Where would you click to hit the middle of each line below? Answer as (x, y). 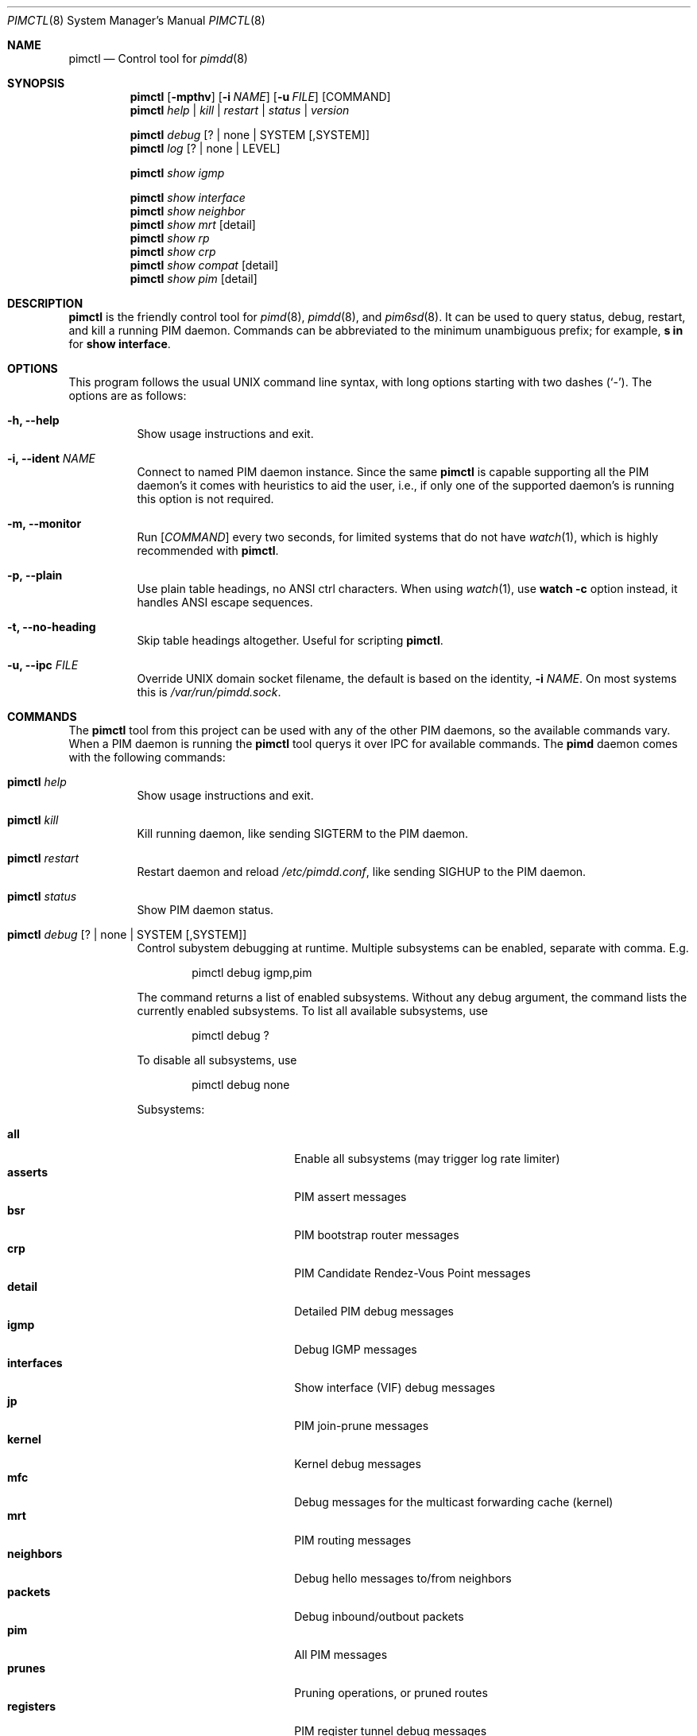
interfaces (35, 1363)
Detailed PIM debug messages (374, 1311)
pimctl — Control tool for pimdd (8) (158, 58)
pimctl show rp (170, 238)
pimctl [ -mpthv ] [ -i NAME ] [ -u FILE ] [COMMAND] (260, 97)
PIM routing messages (353, 1540)
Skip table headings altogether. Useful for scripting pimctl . (290, 640)
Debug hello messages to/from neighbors (403, 1578)
